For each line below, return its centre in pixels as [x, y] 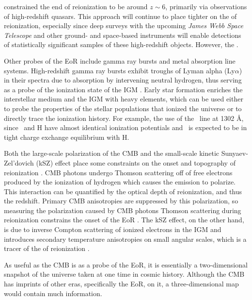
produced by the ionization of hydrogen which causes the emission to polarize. [120, 182]
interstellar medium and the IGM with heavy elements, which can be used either [124, 99]
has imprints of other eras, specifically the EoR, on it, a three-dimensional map [121, 284]
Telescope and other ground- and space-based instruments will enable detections [123, 35]
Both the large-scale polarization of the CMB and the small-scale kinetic [111, 153]
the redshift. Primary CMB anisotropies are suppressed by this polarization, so [121, 201]
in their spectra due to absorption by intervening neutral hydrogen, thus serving [123, 80]
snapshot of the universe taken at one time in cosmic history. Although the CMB [124, 274]
